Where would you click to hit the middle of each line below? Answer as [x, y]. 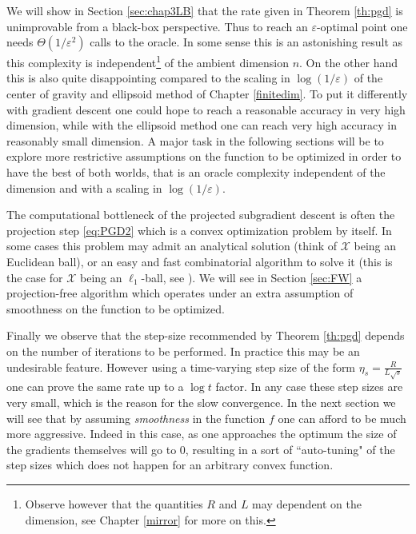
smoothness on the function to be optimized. [116, 308]
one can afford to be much [342, 418]
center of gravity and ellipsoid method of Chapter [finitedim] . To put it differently [207, 94]
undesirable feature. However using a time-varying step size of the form [181, 367]
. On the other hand [349, 62]
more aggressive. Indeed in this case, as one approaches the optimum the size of [202, 434]
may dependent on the [307, 504]
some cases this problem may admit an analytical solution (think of [172, 246]
